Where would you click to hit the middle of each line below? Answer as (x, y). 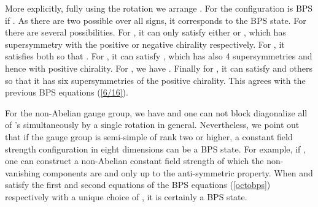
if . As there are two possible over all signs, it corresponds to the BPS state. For (156, 20)
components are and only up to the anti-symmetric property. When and (178, 172)
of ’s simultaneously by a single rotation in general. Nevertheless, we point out (152, 125)
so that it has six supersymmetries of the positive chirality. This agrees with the (155, 80)
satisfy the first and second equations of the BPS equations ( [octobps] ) (138, 185)
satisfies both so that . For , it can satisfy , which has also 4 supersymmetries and (159, 56)
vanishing (23, 172)
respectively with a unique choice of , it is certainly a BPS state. (126, 196)
